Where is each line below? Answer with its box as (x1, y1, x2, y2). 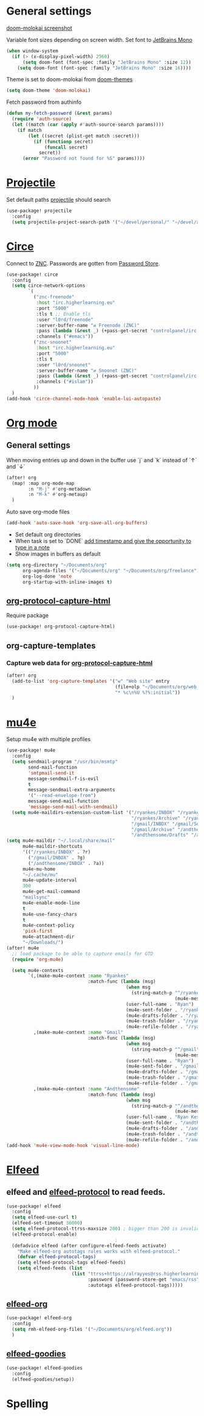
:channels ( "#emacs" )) (36, 333, 94, 340)
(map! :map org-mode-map (12, 480, 75, 487)
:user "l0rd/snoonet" (36, 361, 91, 368)
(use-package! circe (6, 272, 59, 278)
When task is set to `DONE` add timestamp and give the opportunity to (15, 538, 191, 545)
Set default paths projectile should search (6, 196, 111, 204)
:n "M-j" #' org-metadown (28, 486, 91, 492)
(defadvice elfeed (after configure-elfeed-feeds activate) (12, 1242, 167, 1249)
